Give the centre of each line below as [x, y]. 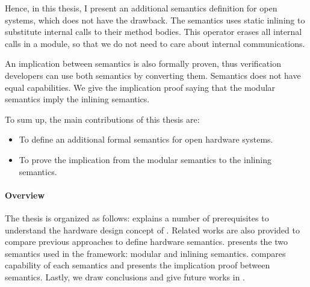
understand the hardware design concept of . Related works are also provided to [152, 230]
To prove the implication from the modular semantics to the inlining [145, 159]
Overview [25, 195]
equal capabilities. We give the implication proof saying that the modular [140, 87]
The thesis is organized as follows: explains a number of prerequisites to [137, 218]
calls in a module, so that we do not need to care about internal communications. [155, 43]
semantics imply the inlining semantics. [77, 99]
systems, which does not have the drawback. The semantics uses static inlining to [155, 20]
